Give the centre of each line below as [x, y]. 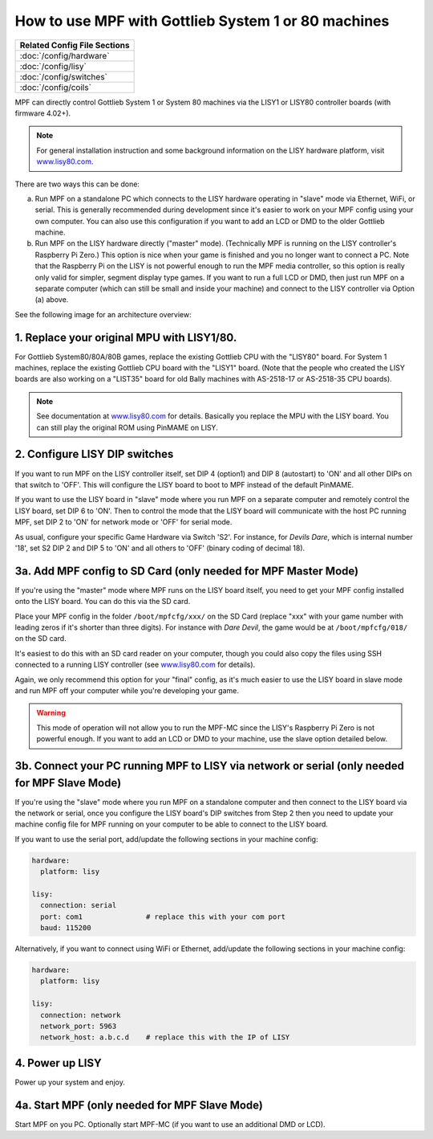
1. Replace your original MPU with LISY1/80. [126, 337]
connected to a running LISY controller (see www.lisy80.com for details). [135, 665]
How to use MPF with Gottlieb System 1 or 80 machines [202, 21]
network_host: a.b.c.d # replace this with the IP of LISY [165, 1037]
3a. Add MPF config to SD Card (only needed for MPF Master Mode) [187, 571]
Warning [51, 713]
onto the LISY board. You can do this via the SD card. [103, 602]
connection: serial [79, 905]
